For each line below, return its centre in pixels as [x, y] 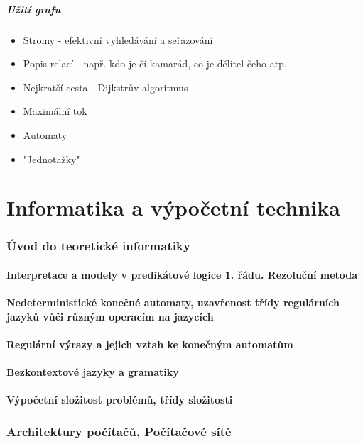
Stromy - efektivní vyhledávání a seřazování [118, 39]
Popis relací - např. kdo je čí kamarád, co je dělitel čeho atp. [155, 63]
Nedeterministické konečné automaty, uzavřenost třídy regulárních [173, 303]
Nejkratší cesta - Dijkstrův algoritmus [105, 87]
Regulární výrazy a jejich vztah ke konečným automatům [150, 344]
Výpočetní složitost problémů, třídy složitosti [120, 400]
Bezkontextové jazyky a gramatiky [93, 372]
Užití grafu [34, 9]
